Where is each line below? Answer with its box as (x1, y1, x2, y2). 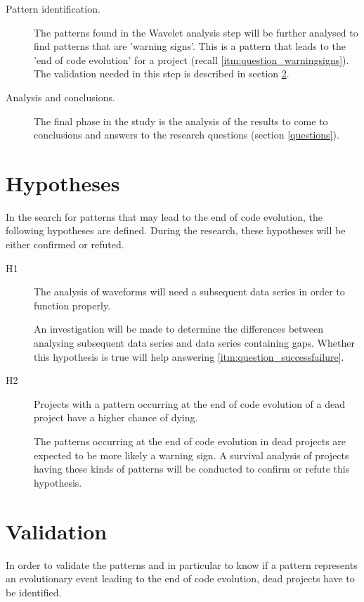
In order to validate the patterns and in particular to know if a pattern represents (6, 557, 358, 572)
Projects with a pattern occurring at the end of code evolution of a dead (34, 396, 346, 411)
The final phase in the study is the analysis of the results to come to (34, 113, 328, 128)
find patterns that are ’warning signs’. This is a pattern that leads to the (34, 39, 346, 53)
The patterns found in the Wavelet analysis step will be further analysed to (34, 25, 358, 39)
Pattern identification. (6, 1, 100, 15)
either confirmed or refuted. (6, 237, 124, 252)
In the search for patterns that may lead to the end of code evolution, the (6, 209, 323, 224)
